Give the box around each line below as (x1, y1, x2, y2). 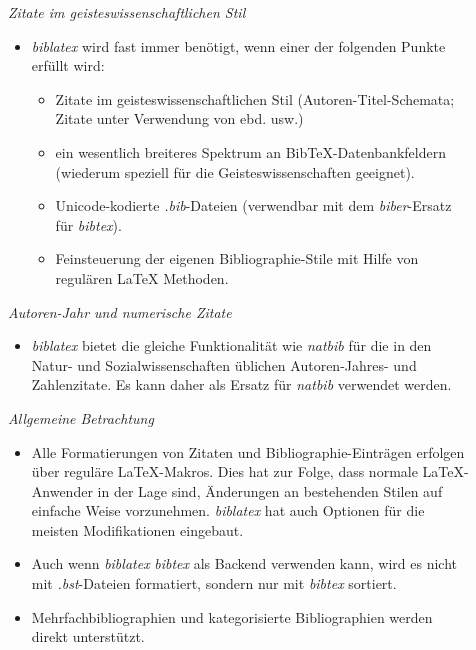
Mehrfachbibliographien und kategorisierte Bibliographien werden (31, 606, 433, 627)
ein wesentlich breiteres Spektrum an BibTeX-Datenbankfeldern (55, 141, 446, 162)
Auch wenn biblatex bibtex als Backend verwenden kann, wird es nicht (31, 553, 458, 574)
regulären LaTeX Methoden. (55, 267, 229, 288)
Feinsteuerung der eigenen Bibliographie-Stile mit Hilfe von (55, 248, 419, 269)
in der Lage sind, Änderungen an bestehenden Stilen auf (97, 480, 443, 501)
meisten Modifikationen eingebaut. (31, 519, 244, 540)
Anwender (31, 480, 93, 501)
